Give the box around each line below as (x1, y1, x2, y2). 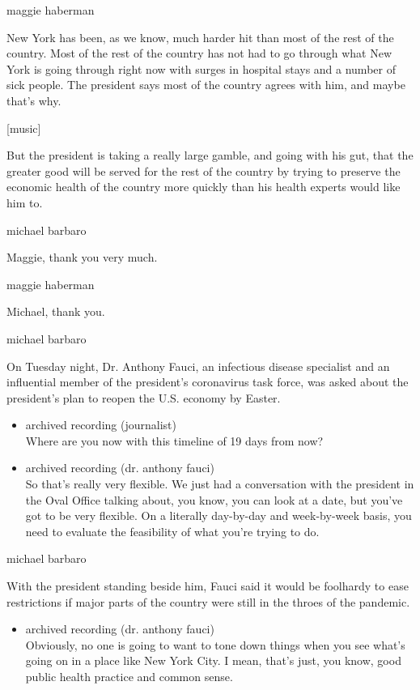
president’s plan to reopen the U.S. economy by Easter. (6, 389, 281, 406)
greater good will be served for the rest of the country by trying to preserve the (6, 162, 401, 179)
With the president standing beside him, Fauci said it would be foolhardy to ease (6, 577, 409, 594)
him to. (6, 194, 43, 211)
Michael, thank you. (6, 303, 105, 320)
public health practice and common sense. (25, 668, 233, 684)
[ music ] (6, 119, 41, 136)
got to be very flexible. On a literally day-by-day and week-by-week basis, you (25, 507, 412, 524)
